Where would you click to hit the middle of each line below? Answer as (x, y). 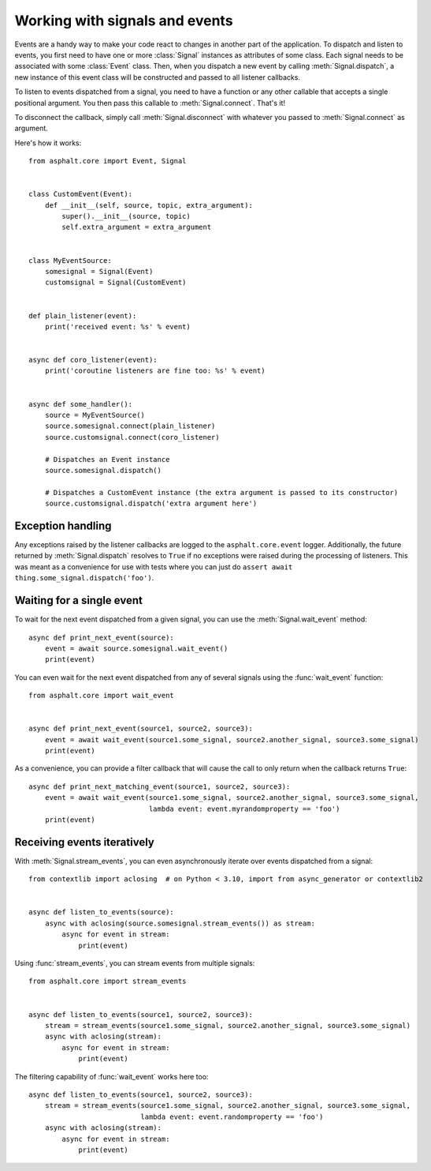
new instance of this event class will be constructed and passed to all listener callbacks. (158, 77)
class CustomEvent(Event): (81, 194)
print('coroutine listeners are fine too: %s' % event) (155, 371)
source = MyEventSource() (95, 415)
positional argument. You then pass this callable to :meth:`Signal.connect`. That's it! (150, 103)
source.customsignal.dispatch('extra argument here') (151, 504)
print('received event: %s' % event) (117, 327)
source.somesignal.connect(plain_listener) (130, 426)
